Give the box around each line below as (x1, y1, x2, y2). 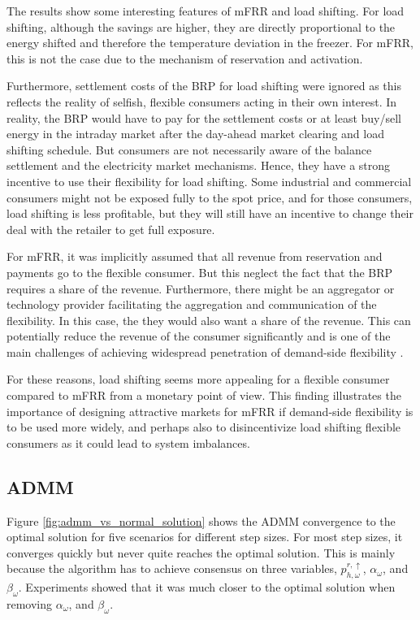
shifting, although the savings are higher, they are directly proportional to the (6, 18, 396, 35)
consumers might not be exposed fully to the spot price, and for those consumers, (6, 189, 413, 206)
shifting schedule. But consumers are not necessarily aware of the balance (6, 141, 372, 158)
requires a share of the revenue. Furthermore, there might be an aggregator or (6, 280, 395, 297)
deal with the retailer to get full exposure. (6, 220, 215, 237)
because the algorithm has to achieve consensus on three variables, (6, 560, 337, 577)
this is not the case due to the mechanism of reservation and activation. (6, 50, 363, 67)
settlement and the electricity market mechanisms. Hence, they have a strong (6, 157, 391, 174)
